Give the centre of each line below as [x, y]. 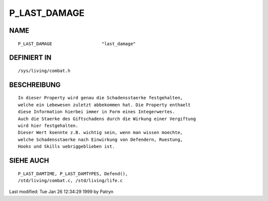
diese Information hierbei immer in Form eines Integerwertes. [97, 112]
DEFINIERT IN [30, 58]
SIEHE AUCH [29, 161]
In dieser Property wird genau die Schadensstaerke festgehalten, [100, 98]
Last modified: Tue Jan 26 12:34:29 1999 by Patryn [61, 192]
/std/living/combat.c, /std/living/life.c [70, 180]
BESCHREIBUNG [35, 85]
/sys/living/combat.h [44, 70]
